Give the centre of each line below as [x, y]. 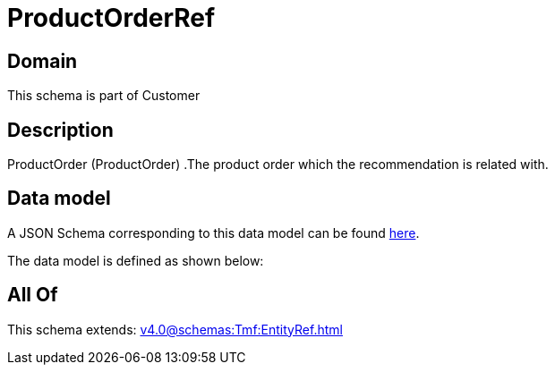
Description [60, 130]
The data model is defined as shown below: [136, 260]
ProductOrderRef [111, 18]
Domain [43, 61]
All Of [33, 295]
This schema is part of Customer [104, 96]
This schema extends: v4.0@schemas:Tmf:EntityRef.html [175, 329]
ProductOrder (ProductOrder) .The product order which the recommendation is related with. [278, 165]
